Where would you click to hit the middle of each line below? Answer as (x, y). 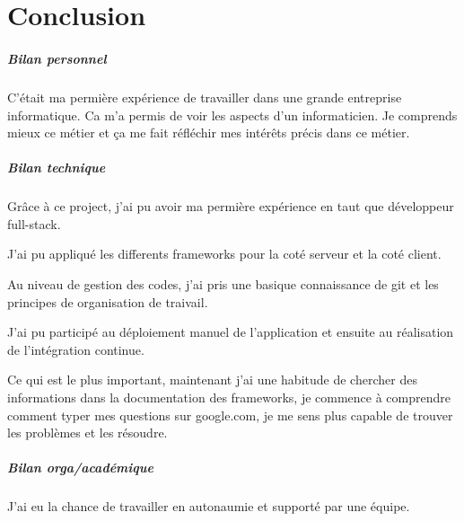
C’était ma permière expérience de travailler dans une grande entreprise (205, 97)
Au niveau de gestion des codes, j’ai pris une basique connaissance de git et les (223, 284)
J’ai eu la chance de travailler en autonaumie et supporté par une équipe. (209, 506)
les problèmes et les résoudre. (88, 433)
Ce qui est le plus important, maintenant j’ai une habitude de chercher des (212, 380)
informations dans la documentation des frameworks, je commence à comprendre (229, 397)
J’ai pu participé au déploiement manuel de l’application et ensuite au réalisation (231, 332)
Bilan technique (57, 168)
